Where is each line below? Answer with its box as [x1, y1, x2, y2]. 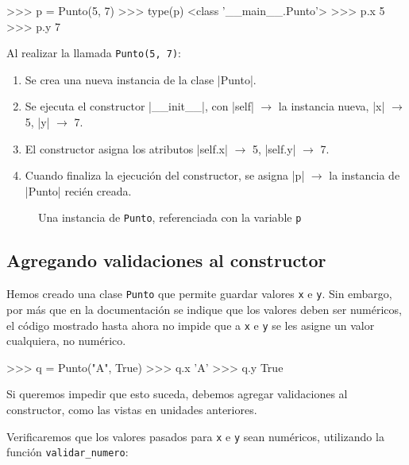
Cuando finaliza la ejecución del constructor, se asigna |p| [25, 167, 305, 184]
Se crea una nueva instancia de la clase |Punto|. [25, 71, 257, 87]
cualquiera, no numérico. [6, 332, 126, 349]
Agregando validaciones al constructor [6, 248, 326, 273]
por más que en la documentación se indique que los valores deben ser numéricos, [6, 300, 402, 317]
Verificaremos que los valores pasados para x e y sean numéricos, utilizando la [6, 428, 384, 444]
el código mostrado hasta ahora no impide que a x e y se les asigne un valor [6, 316, 375, 333]
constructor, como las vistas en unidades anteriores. [6, 401, 257, 417]
